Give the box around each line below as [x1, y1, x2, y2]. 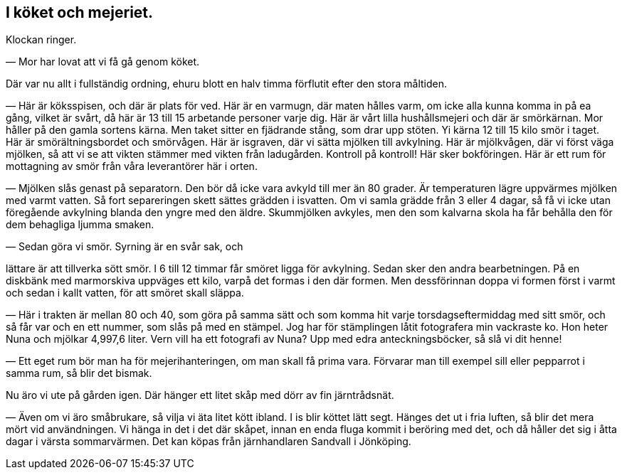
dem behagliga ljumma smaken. [6, 218, 154, 231]
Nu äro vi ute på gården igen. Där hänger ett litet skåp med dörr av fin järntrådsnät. [6, 389, 394, 402]
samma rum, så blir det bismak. [6, 367, 152, 380]
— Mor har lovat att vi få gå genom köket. [6, 55, 200, 68]
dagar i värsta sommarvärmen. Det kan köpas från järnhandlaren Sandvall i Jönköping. [6, 435, 411, 448]
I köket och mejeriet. [6, 4, 154, 21]
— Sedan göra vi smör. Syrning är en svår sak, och [6, 240, 243, 253]
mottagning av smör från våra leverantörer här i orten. [6, 160, 258, 173]
